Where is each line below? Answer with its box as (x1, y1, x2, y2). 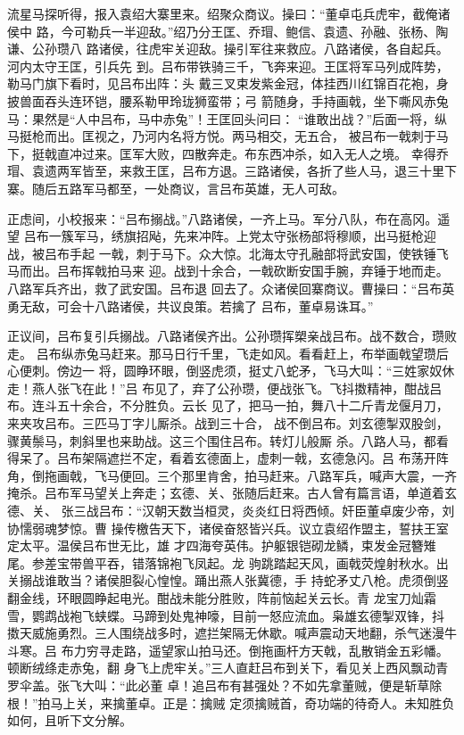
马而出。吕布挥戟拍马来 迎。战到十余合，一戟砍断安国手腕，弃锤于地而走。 (7, 261, 449, 280)
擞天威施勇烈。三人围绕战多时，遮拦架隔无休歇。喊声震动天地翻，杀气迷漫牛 (7, 624, 457, 642)
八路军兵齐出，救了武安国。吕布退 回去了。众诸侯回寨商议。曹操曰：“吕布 (7, 278, 443, 297)
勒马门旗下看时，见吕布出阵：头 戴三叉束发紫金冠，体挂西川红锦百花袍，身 (7, 74, 449, 93)
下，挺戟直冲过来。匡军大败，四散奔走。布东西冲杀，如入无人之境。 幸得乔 (7, 144, 449, 162)
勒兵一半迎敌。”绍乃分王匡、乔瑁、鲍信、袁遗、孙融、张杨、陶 (86, 21, 449, 40)
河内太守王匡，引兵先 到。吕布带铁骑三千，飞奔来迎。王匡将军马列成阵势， (7, 56, 449, 75)
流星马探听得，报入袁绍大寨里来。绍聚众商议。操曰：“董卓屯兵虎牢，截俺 (7, 4, 438, 22)
